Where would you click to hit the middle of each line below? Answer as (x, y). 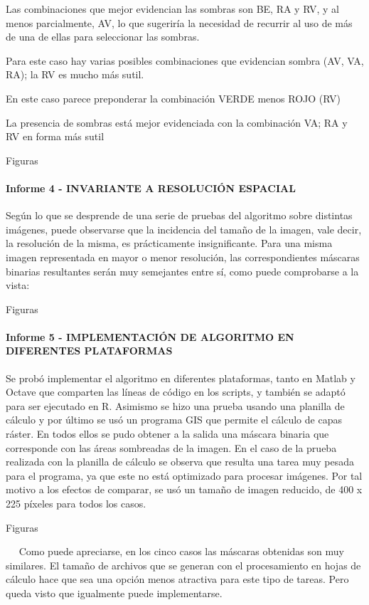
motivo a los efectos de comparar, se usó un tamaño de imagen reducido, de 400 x (184, 489)
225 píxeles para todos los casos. (76, 504)
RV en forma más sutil (55, 136)
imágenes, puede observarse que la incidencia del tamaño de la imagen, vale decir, (184, 229)
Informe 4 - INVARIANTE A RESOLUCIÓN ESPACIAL (151, 188)
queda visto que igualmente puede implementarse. (114, 593)
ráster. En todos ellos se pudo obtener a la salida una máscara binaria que (167, 434)
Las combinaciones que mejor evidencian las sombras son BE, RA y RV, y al (172, 9)
